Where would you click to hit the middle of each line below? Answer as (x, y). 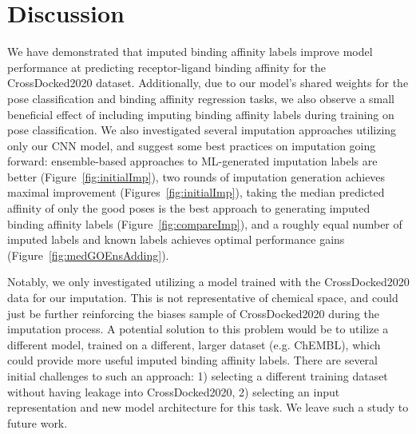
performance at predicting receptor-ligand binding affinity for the (166, 67)
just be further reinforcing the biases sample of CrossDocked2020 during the (194, 313)
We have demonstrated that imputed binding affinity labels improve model (190, 52)
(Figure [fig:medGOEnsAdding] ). (88, 255)
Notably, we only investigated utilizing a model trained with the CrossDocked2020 (208, 282)
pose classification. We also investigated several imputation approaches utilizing (202, 130)
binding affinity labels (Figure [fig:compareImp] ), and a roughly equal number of (205, 223)
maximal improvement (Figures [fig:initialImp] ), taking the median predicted (196, 192)
